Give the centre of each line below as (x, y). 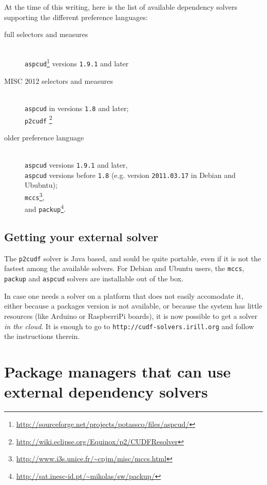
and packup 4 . (45, 208)
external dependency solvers (106, 392)
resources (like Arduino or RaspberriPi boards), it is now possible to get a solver (131, 316)
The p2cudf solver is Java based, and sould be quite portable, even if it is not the (133, 258)
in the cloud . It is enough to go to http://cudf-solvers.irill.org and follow (129, 326)
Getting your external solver (81, 236)
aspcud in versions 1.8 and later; (77, 108)
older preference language (44, 137)
